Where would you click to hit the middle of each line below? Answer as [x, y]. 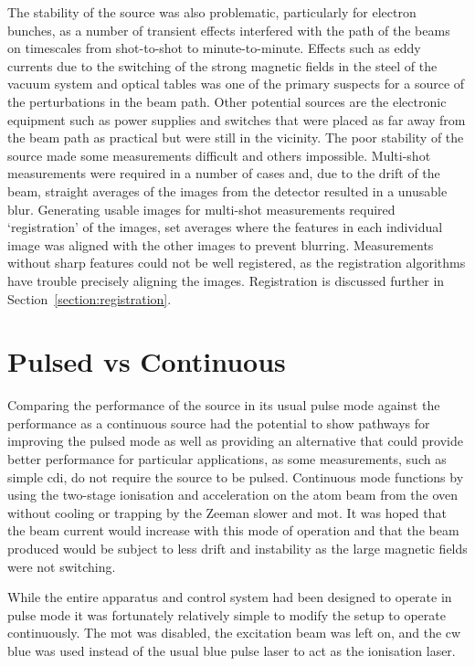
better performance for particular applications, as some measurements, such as [227, 459]
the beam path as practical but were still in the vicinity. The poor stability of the [236, 137]
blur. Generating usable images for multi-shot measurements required [201, 209]
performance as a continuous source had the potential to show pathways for [219, 423]
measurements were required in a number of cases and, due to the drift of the [224, 173]
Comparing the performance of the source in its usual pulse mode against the [224, 405]
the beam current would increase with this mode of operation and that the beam [233, 530]
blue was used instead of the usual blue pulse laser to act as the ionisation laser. [232, 650]
